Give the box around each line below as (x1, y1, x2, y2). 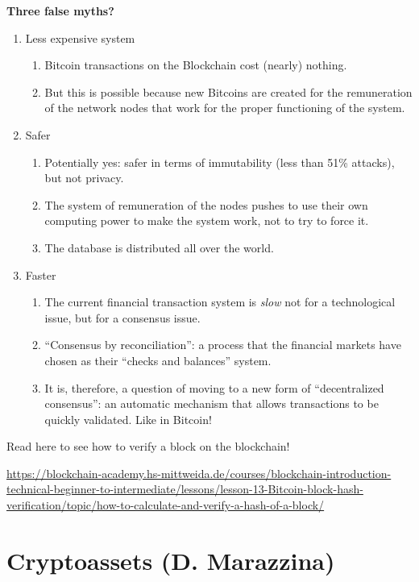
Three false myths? (6, 2, 114, 19)
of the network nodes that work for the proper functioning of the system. (44, 99, 405, 116)
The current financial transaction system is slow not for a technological (44, 293, 396, 310)
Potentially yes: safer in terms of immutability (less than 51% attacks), (44, 153, 395, 170)
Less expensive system (25, 29, 135, 46)
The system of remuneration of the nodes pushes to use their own (44, 196, 368, 213)
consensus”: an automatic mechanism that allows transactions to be (44, 395, 379, 412)
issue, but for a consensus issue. (44, 309, 201, 326)
